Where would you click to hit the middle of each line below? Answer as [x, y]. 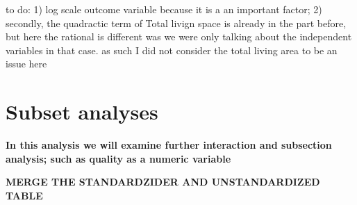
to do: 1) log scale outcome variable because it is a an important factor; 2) [164, 9]
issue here [26, 64]
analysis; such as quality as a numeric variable [118, 158]
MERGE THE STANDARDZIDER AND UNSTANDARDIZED [163, 182]
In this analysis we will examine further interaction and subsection [169, 145]
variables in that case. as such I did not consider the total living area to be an [172, 50]
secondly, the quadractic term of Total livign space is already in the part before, [176, 23]
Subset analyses [82, 112]
